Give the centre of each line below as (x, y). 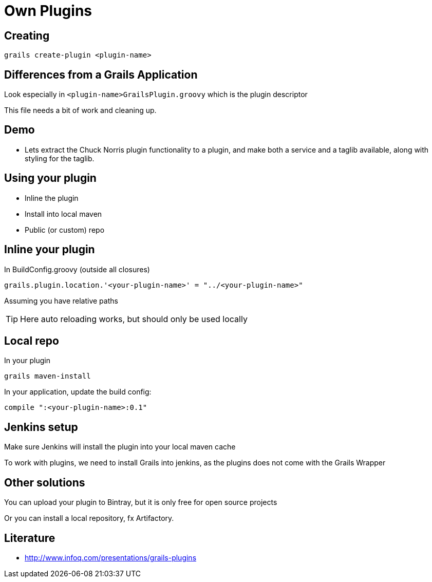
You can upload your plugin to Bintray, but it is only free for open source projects (141, 502)
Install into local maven (63, 214)
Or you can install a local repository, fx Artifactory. (89, 518)
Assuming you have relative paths (61, 301)
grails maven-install (48, 376)
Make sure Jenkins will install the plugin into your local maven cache (120, 447)
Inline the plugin (52, 198)
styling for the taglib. (60, 158)
